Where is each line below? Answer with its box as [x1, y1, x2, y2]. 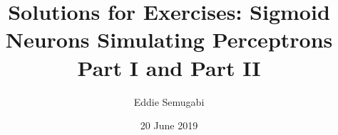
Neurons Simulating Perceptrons [5, 25, 333, 54]
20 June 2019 [140, 118, 198, 133]
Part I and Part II [77, 53, 261, 82]
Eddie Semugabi [133, 94, 205, 109]
